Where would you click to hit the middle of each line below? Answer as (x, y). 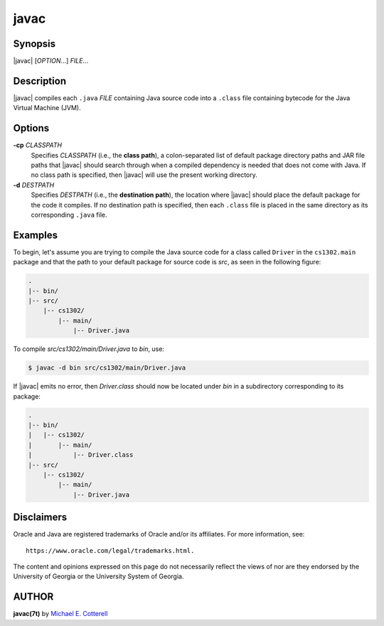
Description (40, 81)
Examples (36, 235)
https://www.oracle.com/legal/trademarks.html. (110, 550)
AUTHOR (33, 597)
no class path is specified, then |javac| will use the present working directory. (144, 175)
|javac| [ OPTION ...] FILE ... (51, 61)
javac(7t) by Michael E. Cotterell (60, 614)
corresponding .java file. (69, 215)
